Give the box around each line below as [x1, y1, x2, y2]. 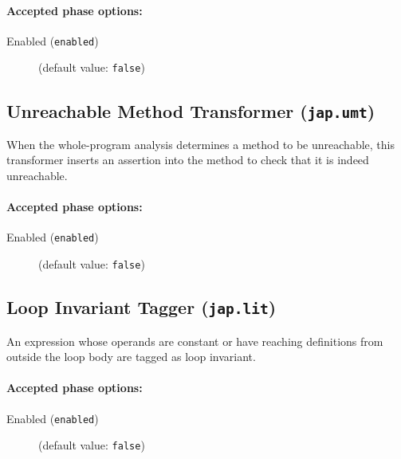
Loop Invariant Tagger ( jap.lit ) [6, 295, 277, 320]
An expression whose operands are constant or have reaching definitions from [6, 332, 383, 349]
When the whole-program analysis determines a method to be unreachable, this [6, 135, 395, 152]
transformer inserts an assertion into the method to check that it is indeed [6, 151, 369, 168]
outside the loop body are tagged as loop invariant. [6, 348, 256, 365]
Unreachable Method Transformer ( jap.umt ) [6, 98, 375, 123]
